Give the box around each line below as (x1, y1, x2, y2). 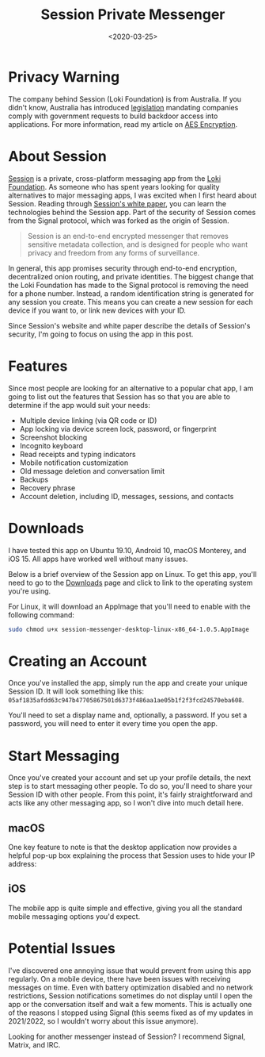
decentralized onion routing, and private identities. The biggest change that (8, 271, 255, 281)
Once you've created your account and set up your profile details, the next (8, 773, 252, 782)
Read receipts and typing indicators (19, 449, 136, 459)
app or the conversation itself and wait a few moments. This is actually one (8, 999, 252, 1009)
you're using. (8, 586, 51, 596)
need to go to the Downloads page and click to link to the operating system (8, 578, 253, 587)
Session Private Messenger (40, 6, 225, 24)
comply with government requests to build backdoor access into (8, 111, 218, 121)
